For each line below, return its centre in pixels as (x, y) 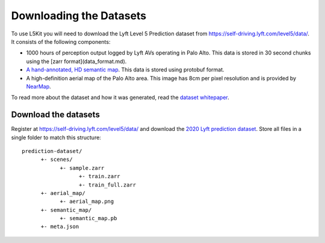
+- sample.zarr (82, 168)
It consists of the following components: (61, 41)
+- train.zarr (99, 176)
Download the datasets (56, 115)
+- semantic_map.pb (88, 218)
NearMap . (39, 86)
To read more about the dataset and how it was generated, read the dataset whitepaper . (120, 97)
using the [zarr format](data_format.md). (76, 61)
